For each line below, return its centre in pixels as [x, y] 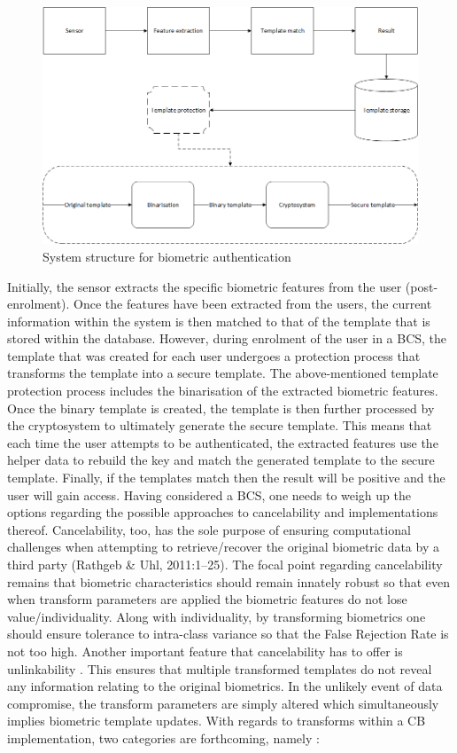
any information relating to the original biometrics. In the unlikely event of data [225, 686]
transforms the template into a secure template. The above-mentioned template [223, 373]
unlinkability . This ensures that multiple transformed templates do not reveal [220, 668]
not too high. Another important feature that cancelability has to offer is [205, 651]
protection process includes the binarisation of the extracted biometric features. [223, 391]
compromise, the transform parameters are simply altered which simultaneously [223, 703]
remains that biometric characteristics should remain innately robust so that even [229, 581]
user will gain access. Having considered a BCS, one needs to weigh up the [209, 494]
